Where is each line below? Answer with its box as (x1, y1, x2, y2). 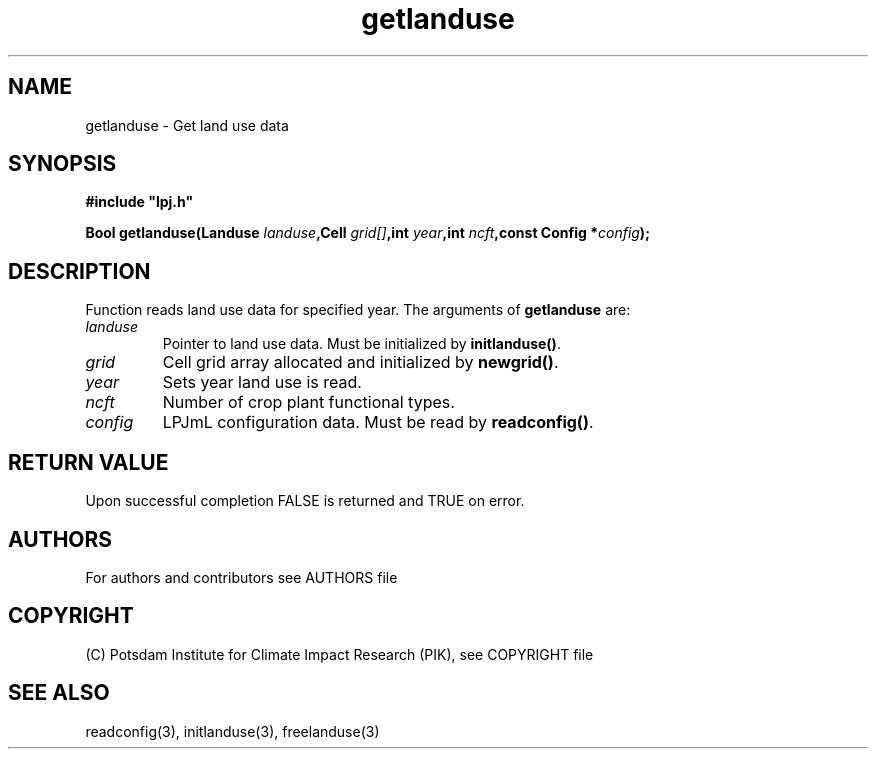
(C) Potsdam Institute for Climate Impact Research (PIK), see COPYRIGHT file (85, 645, 594, 663)
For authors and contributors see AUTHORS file (85, 568, 398, 586)
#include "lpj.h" (85, 193, 194, 211)
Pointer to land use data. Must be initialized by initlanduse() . (162, 335, 561, 353)
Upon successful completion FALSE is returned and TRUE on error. (85, 492, 525, 510)
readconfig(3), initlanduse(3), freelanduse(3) (85, 722, 380, 740)
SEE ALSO (8, 680, 110, 706)
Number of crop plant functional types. (162, 392, 455, 413)
